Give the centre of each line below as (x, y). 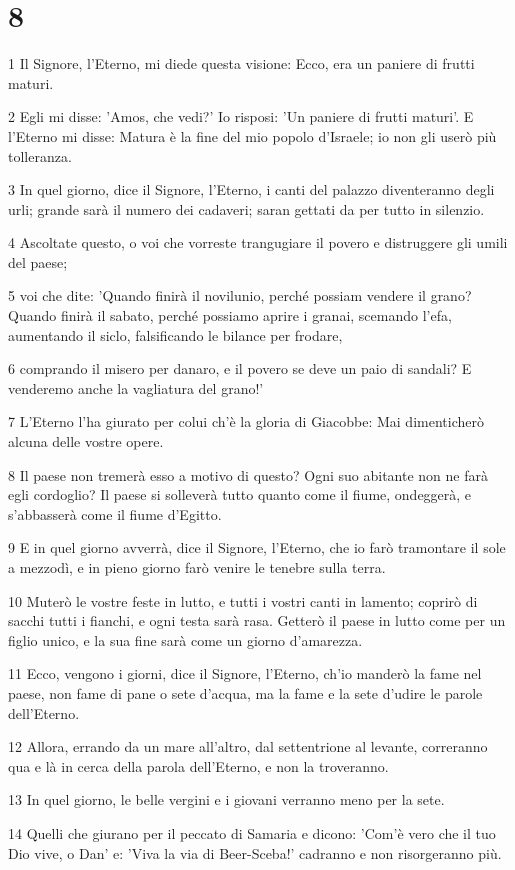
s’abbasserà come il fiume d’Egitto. (115, 513)
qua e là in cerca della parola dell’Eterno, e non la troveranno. (198, 765)
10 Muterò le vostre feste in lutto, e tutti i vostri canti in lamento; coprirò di (243, 600)
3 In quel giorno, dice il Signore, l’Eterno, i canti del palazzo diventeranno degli (251, 189)
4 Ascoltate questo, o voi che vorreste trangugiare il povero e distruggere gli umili (258, 242)
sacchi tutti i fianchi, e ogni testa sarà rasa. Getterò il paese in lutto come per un (257, 620)
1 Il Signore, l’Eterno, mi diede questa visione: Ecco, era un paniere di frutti (241, 63)
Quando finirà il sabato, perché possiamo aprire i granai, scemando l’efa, (230, 315)
